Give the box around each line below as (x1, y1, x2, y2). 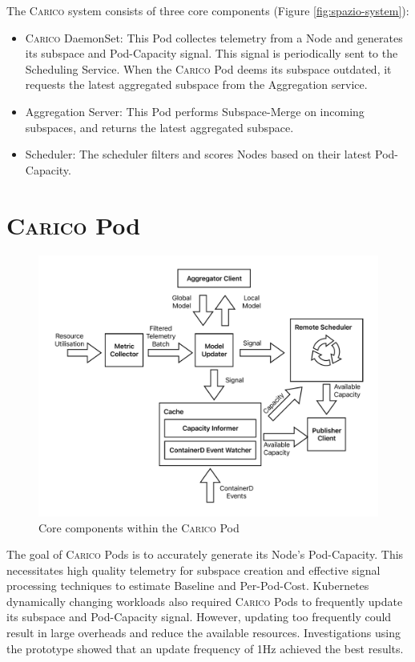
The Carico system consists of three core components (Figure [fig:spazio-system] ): (6, 2, 409, 18)
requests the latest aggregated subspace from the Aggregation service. (25, 76, 368, 93)
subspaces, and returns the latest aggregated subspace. (25, 118, 294, 135)
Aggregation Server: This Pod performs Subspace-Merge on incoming (25, 102, 365, 119)
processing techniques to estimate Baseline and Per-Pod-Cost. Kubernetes (6, 577, 369, 594)
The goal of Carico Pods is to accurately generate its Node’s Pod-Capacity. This (6, 546, 404, 563)
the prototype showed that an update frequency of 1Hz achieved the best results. (6, 640, 404, 656)
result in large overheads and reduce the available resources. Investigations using (6, 624, 401, 641)
